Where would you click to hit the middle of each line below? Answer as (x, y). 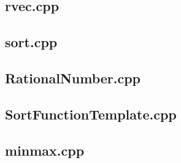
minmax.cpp (45, 150)
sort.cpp (31, 42)
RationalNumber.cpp (73, 78)
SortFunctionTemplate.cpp (91, 114)
